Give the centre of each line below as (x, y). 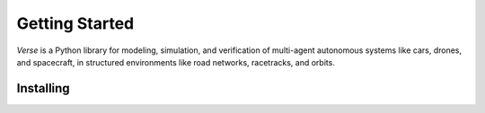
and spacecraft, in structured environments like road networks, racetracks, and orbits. (176, 62)
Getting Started (75, 23)
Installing (44, 88)
